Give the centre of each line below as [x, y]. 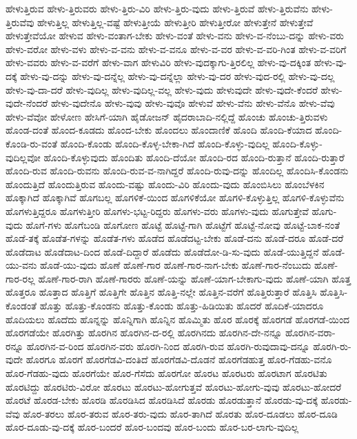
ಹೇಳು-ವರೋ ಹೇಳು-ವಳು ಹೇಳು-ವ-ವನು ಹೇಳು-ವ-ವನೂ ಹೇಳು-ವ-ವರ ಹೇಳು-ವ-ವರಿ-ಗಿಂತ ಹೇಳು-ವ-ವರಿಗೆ [176, 49]
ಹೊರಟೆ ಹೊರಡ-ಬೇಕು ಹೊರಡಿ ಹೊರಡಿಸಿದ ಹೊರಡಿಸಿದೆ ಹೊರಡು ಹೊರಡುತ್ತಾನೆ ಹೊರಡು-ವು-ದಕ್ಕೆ [162, 400]
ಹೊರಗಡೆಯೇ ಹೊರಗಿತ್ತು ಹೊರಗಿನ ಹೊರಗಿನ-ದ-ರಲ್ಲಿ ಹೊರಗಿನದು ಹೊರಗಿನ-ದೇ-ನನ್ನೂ [144, 333]
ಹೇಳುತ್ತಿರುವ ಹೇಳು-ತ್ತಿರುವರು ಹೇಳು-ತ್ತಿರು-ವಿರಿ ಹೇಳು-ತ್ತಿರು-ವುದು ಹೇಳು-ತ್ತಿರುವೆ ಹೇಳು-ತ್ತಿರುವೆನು [157, 8]
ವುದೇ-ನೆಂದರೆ [27, 103]
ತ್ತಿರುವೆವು [20, 22]
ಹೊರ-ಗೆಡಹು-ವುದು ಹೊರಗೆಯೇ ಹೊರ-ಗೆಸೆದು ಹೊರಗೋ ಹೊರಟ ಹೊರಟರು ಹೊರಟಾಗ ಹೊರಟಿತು [166, 373]
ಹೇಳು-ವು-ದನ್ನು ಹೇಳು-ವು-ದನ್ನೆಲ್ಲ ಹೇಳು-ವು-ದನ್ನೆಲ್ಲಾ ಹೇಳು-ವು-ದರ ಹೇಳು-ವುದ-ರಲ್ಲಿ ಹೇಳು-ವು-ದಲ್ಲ [177, 75]
